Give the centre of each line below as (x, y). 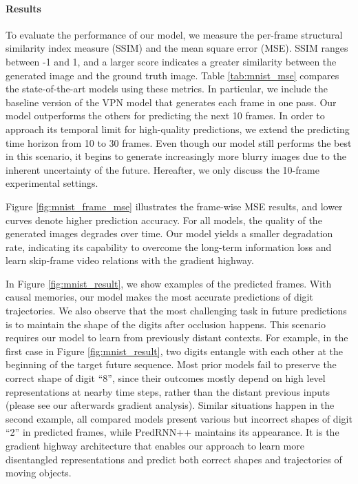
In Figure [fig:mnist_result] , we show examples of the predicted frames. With (169, 283)
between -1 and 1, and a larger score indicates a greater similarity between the (171, 61)
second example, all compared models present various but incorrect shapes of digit (179, 418)
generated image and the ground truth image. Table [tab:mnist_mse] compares (172, 75)
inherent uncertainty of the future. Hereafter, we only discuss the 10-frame (162, 169)
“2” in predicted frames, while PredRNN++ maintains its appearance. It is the (172, 432)
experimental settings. (52, 183)
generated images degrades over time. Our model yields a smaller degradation (169, 233)
